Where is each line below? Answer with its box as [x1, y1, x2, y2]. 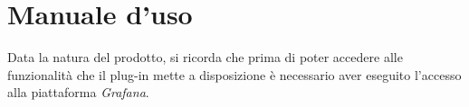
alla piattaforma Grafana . [7, 83, 149, 102]
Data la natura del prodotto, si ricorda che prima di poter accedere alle [7, 48, 403, 67]
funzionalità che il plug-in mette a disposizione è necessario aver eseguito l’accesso [7, 65, 462, 84]
